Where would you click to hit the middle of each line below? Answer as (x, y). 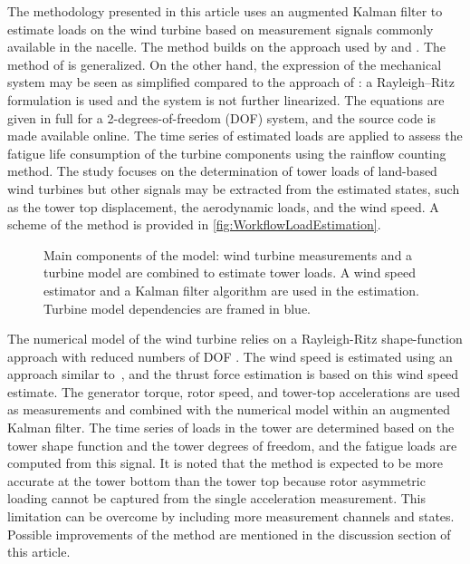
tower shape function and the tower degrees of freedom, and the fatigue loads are (232, 445)
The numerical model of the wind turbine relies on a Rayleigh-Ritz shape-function (235, 339)
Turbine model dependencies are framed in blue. (177, 308)
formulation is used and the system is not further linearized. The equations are (226, 99)
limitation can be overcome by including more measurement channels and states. (231, 516)
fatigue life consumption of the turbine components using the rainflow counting (227, 153)
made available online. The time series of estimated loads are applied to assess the (235, 136)
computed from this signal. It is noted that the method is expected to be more (225, 463)
